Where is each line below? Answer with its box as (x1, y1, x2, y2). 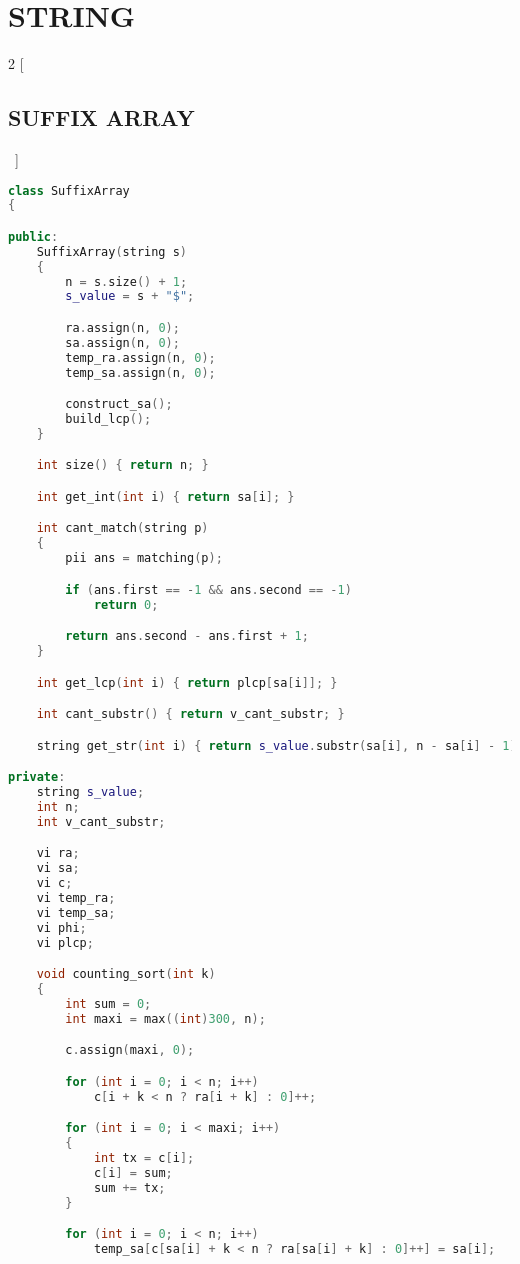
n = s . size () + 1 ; (65, 274, 188, 289)
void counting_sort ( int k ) (36, 967, 216, 982)
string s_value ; (36, 785, 145, 800)
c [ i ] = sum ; (93, 1165, 173, 1180)
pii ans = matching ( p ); (65, 551, 223, 566)
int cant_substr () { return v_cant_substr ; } (36, 707, 345, 722)
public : (8, 229, 59, 244)
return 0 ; (93, 597, 159, 612)
